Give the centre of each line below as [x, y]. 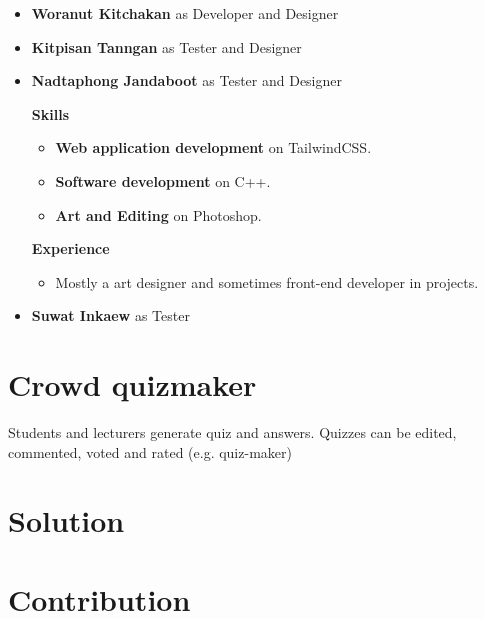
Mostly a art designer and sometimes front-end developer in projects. [267, 281]
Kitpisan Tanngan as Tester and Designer [166, 46]
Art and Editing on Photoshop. [158, 214]
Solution [66, 520]
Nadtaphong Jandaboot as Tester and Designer [186, 80]
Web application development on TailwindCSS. [213, 147]
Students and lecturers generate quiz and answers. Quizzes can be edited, [232, 432]
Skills [50, 113]
